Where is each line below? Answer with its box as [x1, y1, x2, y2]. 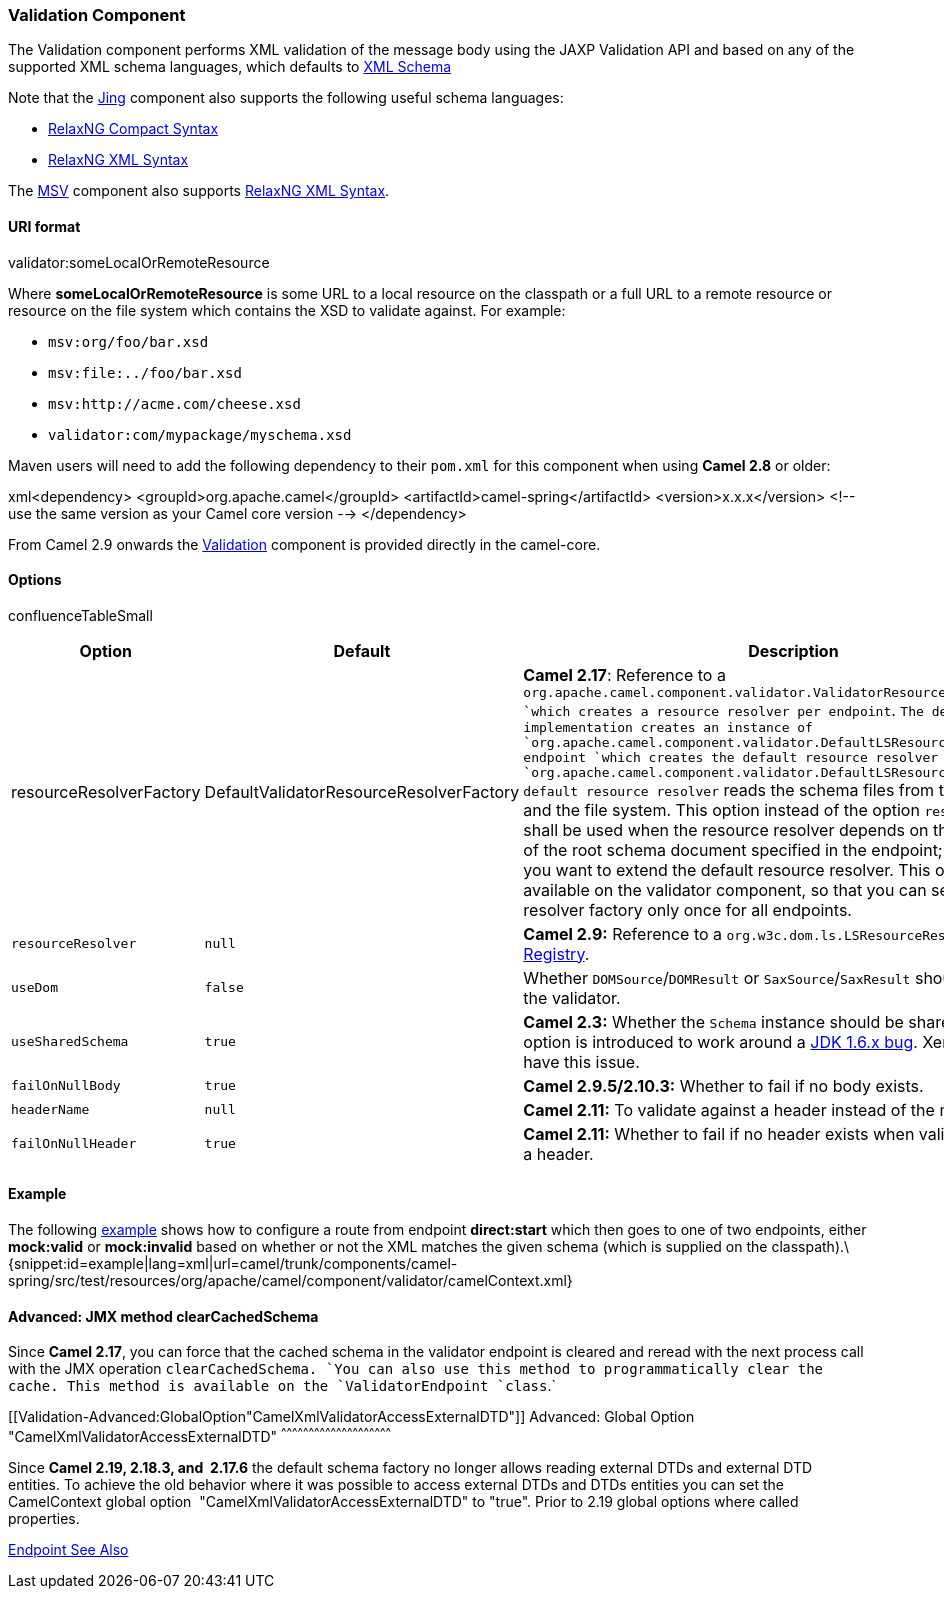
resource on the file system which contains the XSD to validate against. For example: [8, 301, 566, 319]
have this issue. [523, 1051, 640, 1072]
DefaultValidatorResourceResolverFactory [204, 782, 520, 803]
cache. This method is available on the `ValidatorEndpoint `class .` [8, 1377, 556, 1395]
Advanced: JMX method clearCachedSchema [8, 1307, 319, 1325]
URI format [8, 217, 81, 235]
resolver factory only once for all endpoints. [523, 899, 852, 920]
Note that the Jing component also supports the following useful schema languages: [8, 89, 564, 107]
